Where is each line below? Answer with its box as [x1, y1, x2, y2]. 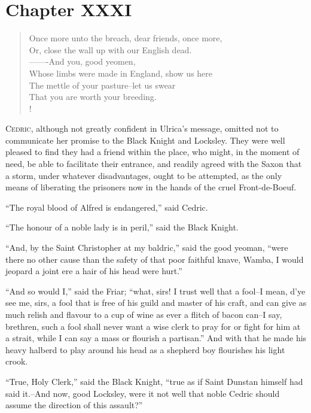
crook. [5, 355, 28, 368]
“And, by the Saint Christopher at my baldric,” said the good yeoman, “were [5, 241, 288, 254]
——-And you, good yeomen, [29, 55, 136, 68]
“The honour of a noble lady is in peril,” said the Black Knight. [5, 221, 239, 233]
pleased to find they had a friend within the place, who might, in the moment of [5, 145, 300, 158]
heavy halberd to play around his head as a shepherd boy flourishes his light [5, 343, 285, 356]
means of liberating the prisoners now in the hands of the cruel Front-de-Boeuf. [5, 181, 297, 193]
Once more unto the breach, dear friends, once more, [29, 32, 222, 44]
